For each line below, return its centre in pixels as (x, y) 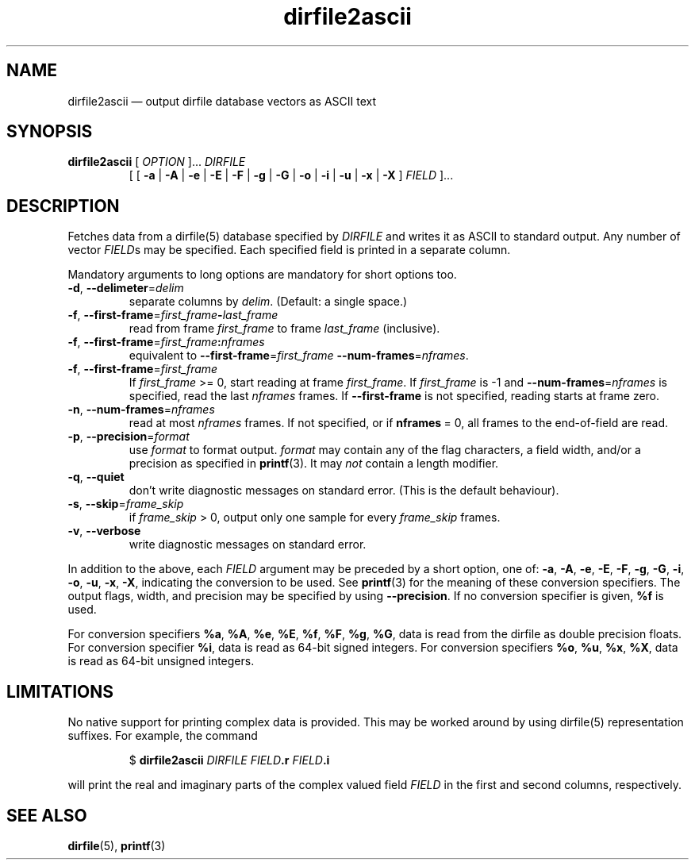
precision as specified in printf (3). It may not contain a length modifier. (314, 464)
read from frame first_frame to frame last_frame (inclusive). (284, 329)
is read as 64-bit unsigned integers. (161, 661)
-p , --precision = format (129, 437)
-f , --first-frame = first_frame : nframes (166, 342)
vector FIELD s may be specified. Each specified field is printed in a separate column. (289, 250)
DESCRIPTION (63, 206)
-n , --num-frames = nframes (141, 410)
